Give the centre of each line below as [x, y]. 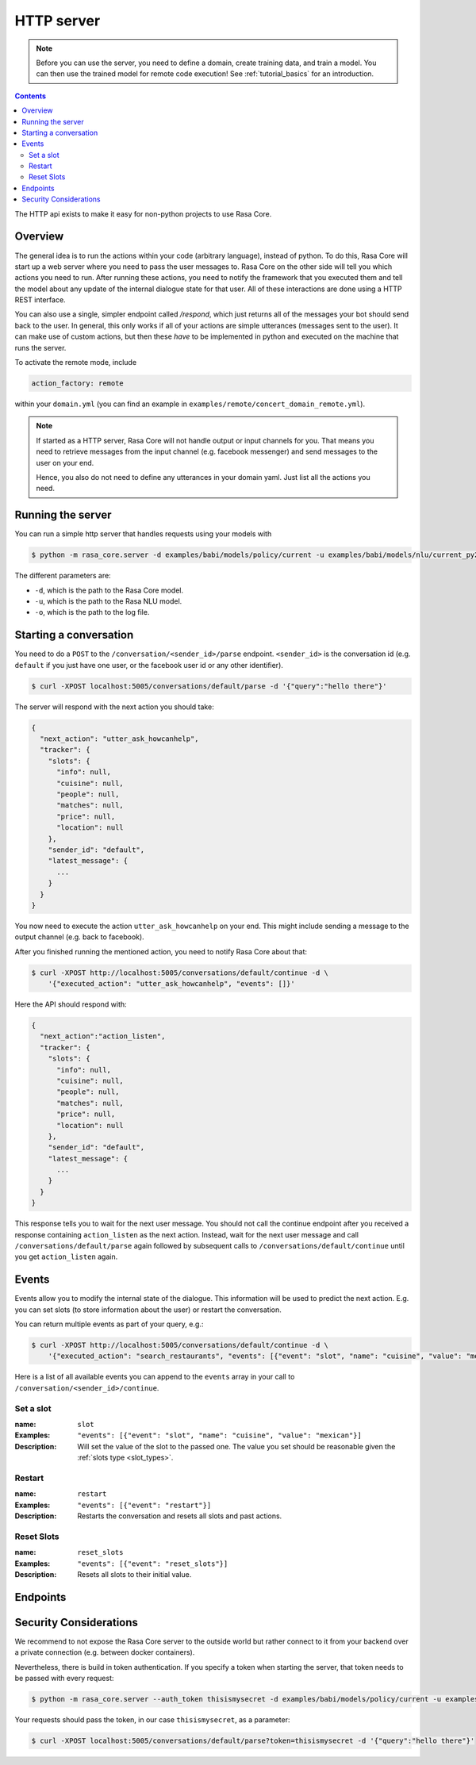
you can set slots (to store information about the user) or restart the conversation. [148, 1310]
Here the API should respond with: [71, 1004]
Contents [31, 96]
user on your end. [65, 462]
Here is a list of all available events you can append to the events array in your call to [155, 1377]
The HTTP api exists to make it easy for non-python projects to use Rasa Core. [143, 213]
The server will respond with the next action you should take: [114, 707]
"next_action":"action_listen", [103, 1036]
